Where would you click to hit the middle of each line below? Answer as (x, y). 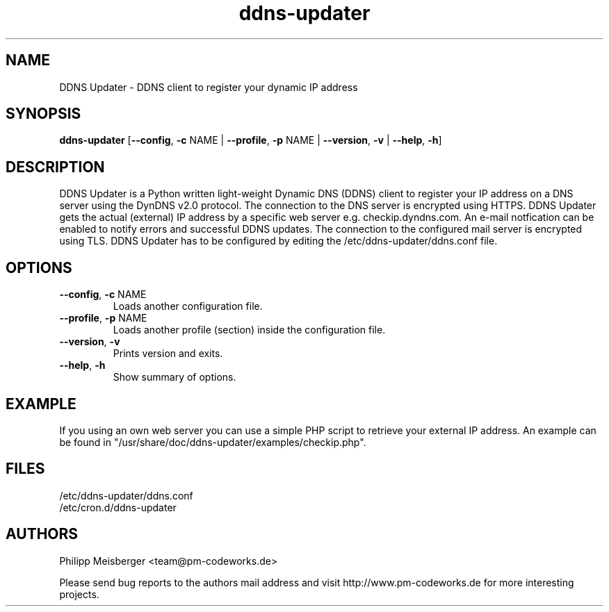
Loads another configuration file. (188, 306)
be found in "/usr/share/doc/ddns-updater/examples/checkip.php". (213, 442)
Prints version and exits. (168, 354)
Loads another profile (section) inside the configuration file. (249, 330)
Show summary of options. (174, 377)
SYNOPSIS (43, 114)
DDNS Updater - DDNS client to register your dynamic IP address (209, 87)
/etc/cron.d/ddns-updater (118, 507)
